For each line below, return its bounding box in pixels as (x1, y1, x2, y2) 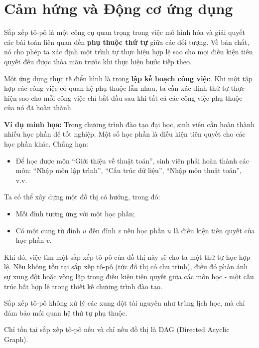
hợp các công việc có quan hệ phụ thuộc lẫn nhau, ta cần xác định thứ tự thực (4, 83, 245, 93)
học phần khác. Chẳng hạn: (4, 139, 88, 149)
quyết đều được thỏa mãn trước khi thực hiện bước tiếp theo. (4, 56, 192, 66)
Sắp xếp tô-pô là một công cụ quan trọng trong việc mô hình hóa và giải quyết (4, 27, 245, 37)
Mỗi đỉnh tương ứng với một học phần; (15, 208, 135, 219)
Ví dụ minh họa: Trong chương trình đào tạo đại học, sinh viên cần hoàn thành (4, 119, 255, 129)
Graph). (4, 334, 28, 344)
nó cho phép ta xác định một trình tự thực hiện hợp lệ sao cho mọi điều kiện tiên (4, 46, 253, 57)
